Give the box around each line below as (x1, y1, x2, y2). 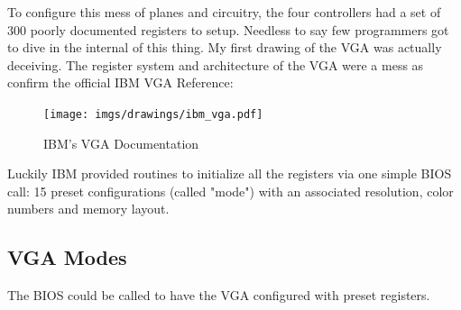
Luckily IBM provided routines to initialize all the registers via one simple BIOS (7, 164, 452, 183)
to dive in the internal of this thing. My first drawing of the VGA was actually (7, 38, 442, 57)
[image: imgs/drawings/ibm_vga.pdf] (43, 107, 263, 121)
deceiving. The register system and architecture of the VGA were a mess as (7, 55, 424, 74)
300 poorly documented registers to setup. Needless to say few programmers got (7, 20, 449, 39)
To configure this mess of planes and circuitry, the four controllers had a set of (7, 3, 441, 21)
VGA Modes (7, 243, 127, 271)
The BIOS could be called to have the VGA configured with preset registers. (7, 286, 430, 305)
